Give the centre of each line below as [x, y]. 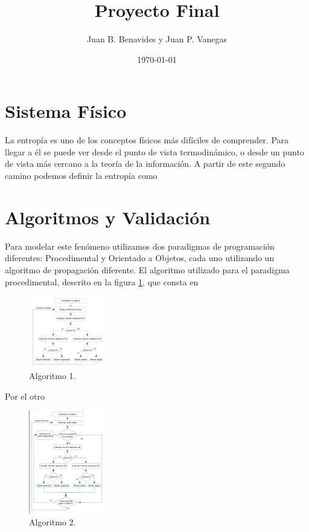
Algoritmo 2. [53, 522]
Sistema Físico [66, 111]
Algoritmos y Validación [108, 217]
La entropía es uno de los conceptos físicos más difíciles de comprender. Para [147, 140]
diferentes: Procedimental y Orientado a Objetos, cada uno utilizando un [140, 258]
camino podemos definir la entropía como [81, 176]
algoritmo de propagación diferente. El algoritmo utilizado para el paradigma [147, 269]
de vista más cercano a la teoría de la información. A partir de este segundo [145, 164]
